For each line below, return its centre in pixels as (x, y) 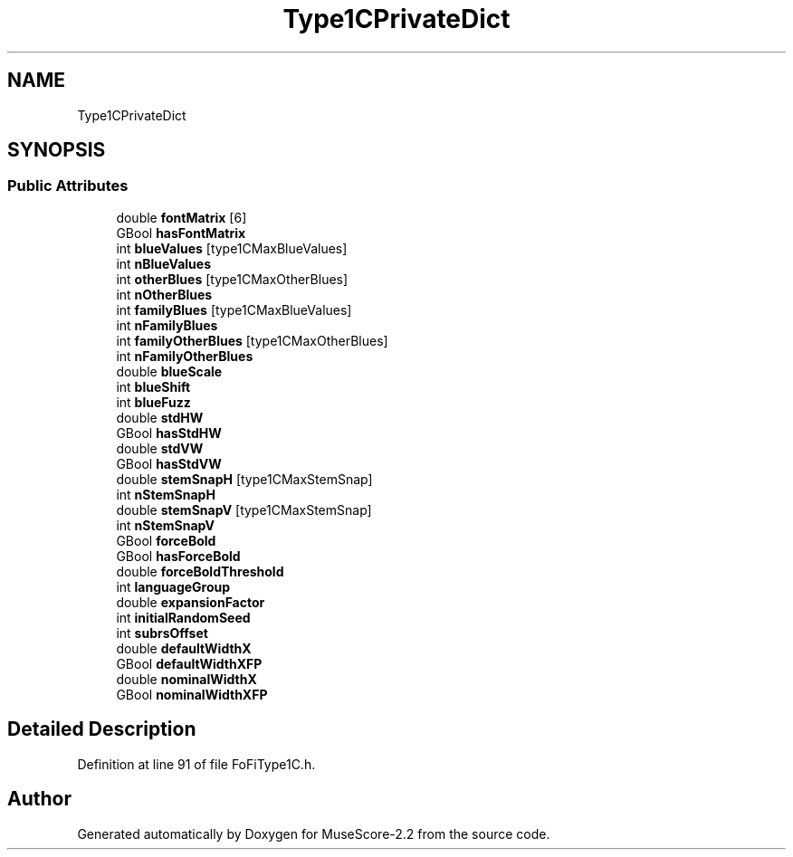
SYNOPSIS (57, 150)
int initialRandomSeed (183, 617)
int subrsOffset (162, 633)
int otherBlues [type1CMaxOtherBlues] (232, 279)
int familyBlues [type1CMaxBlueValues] (234, 309)
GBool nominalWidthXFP (192, 694)
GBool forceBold (166, 540)
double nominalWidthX (186, 679)
